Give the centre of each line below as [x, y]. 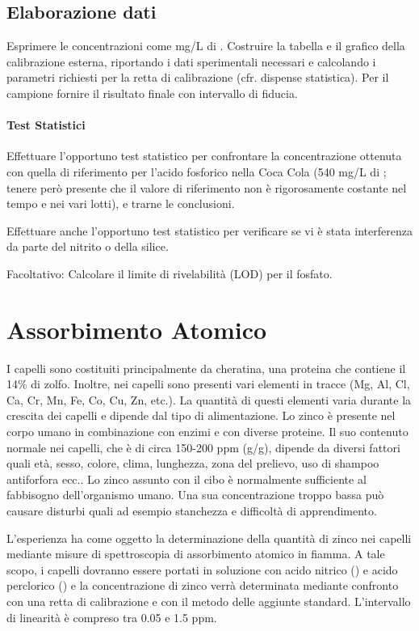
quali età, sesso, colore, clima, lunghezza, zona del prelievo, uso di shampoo [193, 463]
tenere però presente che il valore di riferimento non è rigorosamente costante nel [207, 187]
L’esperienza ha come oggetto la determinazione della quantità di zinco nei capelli [209, 538]
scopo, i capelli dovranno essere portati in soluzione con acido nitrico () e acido [202, 569]
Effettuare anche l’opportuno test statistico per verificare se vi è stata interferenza [209, 230]
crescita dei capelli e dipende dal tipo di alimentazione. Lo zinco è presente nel [201, 415]
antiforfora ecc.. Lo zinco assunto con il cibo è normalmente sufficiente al [186, 479]
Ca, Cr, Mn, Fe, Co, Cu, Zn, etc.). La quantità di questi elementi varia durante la [209, 399]
